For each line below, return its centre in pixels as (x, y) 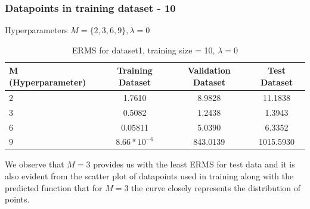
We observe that (35, 164)
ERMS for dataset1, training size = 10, (144, 50)
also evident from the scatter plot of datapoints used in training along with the (149, 176)
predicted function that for (54, 187)
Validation (209, 70)
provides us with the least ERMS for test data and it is (194, 164)
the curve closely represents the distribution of (216, 187)
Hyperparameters (36, 30)
